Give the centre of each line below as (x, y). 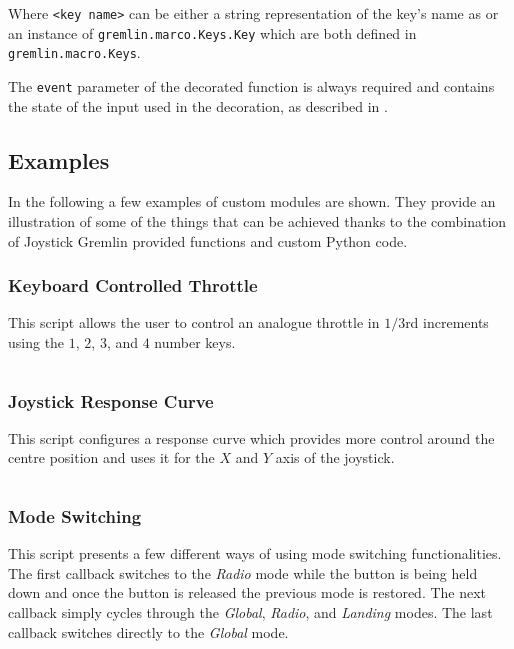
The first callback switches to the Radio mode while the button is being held (243, 572)
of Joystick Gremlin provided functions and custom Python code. (208, 240)
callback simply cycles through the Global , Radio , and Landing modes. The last (250, 612)
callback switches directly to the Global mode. (148, 631)
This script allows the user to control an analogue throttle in (194, 322)
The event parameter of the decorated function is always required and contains (251, 85)
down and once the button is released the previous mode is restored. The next (247, 592)
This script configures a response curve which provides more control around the (251, 437)
